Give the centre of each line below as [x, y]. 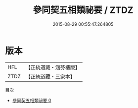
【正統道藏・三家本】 [50, 76]
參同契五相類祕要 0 [32, 100]
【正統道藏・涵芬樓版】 [53, 67]
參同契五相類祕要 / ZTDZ [83, 10]
